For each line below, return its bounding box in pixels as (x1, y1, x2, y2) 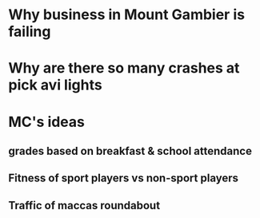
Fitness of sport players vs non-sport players (8, 172, 238, 185)
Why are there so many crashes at (8, 59, 240, 77)
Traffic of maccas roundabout (8, 198, 161, 212)
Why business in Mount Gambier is (8, 6, 246, 24)
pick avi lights (8, 76, 102, 94)
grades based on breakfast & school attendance (8, 144, 252, 157)
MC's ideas (8, 113, 86, 131)
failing (8, 22, 51, 41)
